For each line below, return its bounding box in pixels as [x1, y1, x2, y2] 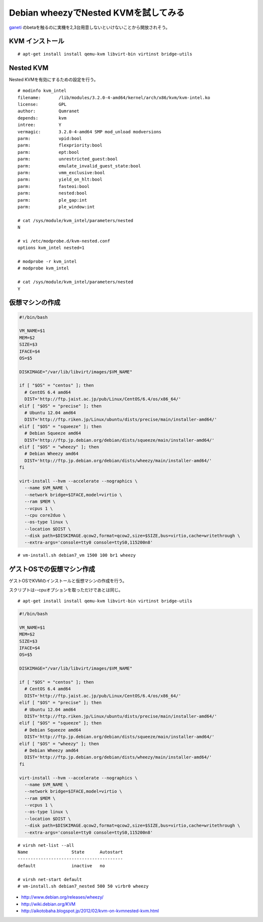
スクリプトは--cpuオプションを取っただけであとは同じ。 [9, 587, 123, 593]
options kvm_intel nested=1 [18, 245, 85, 251]
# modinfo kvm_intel [18, 88, 67, 94]
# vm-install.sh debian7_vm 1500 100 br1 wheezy [18, 553, 136, 558]
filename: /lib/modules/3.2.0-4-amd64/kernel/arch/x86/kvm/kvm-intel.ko [18, 95, 210, 100]
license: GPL [18, 102, 67, 107]
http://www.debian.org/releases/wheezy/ [21, 894, 104, 900]
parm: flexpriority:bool [18, 143, 103, 148]
